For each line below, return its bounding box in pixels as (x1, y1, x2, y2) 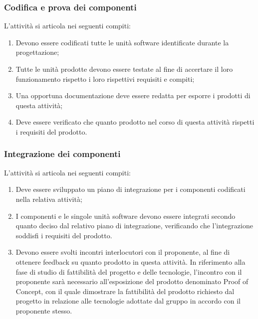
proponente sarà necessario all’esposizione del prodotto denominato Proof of (15, 276, 249, 287)
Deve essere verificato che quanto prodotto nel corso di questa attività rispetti (15, 117, 255, 127)
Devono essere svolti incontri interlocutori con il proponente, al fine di (15, 247, 230, 257)
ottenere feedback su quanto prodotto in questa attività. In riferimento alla (15, 256, 246, 267)
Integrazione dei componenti (4, 148, 121, 160)
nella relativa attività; (15, 193, 82, 204)
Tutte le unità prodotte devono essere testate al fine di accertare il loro (15, 64, 233, 74)
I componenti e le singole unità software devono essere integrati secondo (15, 210, 236, 221)
